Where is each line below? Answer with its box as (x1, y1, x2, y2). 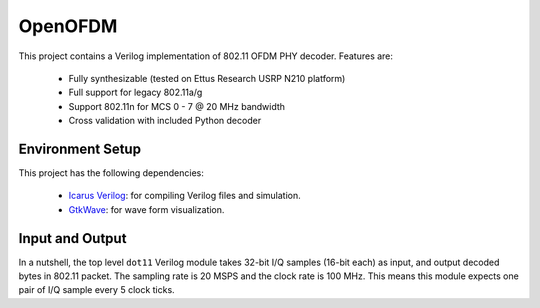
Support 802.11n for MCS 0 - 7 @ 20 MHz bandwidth (68, 100, 285, 112)
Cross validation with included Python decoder (68, 115, 262, 127)
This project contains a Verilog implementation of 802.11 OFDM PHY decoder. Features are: (18, 50, 394, 62)
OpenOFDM (18, 15, 118, 37)
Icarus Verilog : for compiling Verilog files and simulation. (68, 190, 302, 202)
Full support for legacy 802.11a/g (68, 86, 203, 99)
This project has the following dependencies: (18, 167, 204, 179)
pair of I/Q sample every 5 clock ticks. (18, 284, 175, 296)
